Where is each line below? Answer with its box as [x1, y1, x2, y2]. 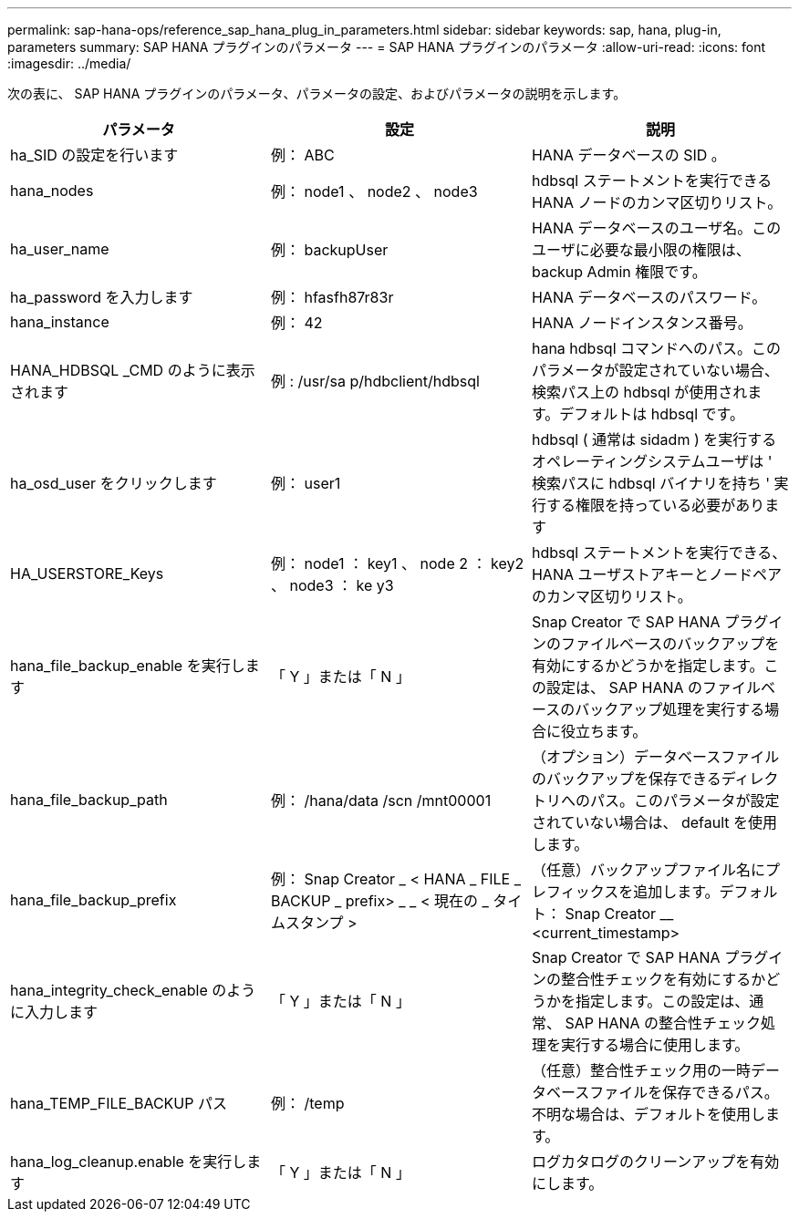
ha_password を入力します [10, 288, 193, 306]
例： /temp [270, 1094, 345, 1112]
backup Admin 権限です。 [531, 263, 707, 281]
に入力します [10, 1003, 99, 1021]
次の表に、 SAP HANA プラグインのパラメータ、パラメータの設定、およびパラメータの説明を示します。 [7, 86, 627, 101]
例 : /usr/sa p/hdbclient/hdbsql [270, 372, 480, 390]
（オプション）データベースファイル [531, 748, 780, 766]
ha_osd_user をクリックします [10, 474, 217, 492]
